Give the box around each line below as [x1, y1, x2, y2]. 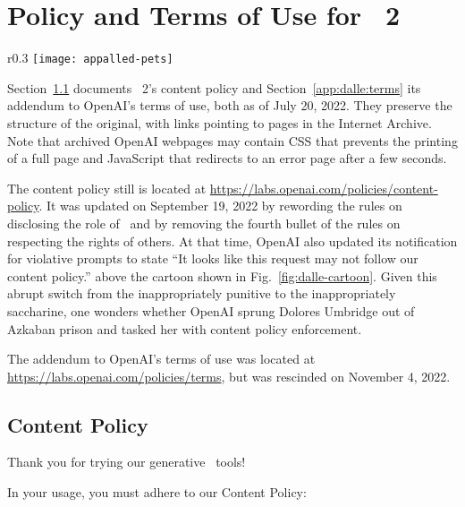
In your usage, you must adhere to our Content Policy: [7, 483, 307, 502]
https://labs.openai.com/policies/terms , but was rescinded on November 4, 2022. [7, 366, 451, 385]
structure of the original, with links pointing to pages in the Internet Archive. [7, 113, 432, 132]
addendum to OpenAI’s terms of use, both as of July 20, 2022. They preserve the [7, 96, 452, 115]
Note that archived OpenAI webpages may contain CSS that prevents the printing [7, 131, 458, 150]
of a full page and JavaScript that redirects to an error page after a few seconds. [7, 149, 447, 168]
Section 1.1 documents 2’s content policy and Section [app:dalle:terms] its [7, 78, 421, 97]
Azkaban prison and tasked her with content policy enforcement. [7, 319, 362, 338]
